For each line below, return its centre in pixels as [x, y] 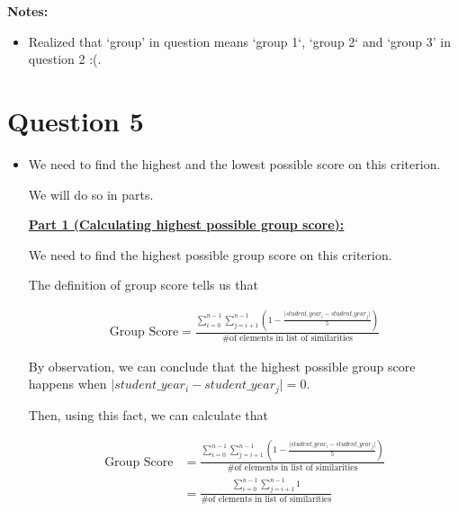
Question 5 [76, 120]
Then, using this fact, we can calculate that [148, 414]
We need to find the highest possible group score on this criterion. [210, 254]
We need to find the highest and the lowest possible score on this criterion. [234, 163]
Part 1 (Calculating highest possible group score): [186, 224]
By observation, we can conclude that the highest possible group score [222, 366]
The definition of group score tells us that [143, 285]
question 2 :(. [65, 59]
